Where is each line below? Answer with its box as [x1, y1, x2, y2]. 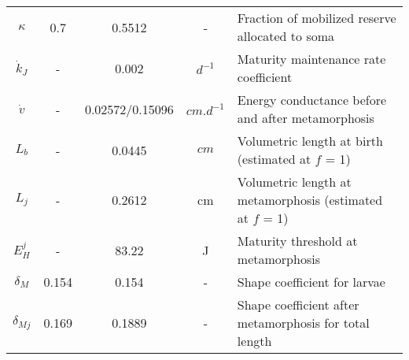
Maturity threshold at [237, 232, 358, 250]
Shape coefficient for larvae [237, 273, 385, 291]
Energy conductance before [237, 91, 387, 109]
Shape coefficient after [237, 295, 359, 314]
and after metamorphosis [237, 109, 374, 127]
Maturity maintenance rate [237, 50, 386, 68]
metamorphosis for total [237, 314, 370, 332]
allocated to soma [237, 27, 335, 45]
